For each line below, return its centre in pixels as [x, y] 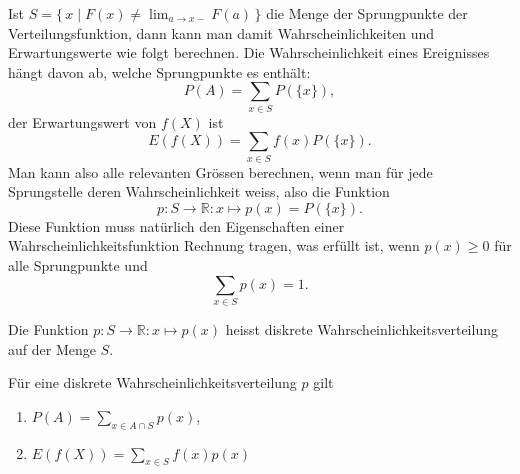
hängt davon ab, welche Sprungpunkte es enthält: [159, 71]
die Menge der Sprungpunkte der [367, 13]
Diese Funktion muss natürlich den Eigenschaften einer [176, 225]
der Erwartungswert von [82, 121]
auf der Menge [52, 348]
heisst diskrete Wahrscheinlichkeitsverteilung [361, 328]
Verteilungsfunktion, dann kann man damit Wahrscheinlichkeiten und [221, 32]
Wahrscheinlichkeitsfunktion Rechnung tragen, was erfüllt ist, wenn [214, 245]
